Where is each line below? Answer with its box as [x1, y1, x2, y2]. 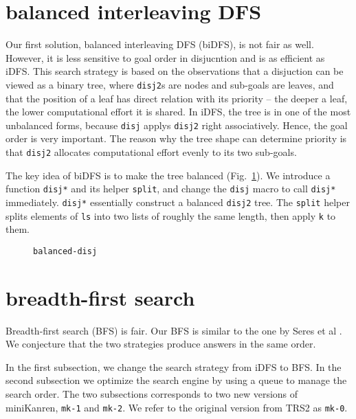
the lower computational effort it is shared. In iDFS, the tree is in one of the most [5, 104, 351, 119]
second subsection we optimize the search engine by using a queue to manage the [5, 373, 347, 387]
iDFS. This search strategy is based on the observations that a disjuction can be [5, 64, 344, 78]
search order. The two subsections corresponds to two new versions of [5, 386, 298, 400]
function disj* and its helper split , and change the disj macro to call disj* [5, 181, 336, 196]
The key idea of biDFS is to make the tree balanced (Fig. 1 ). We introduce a [5, 168, 331, 182]
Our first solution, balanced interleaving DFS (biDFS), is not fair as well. [5, 37, 314, 52]
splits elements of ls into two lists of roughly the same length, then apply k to [5, 208, 336, 223]
